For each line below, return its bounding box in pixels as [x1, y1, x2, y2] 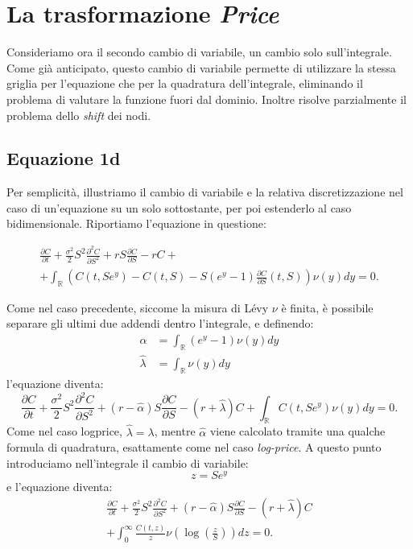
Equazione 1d [6, 146, 121, 171]
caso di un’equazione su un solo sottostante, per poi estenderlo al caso [6, 199, 352, 216]
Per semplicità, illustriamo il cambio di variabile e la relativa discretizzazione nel [6, 184, 403, 200]
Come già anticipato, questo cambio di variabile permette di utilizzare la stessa [6, 59, 396, 76]
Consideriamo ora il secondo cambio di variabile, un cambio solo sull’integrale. [6, 43, 392, 60]
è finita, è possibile [281, 299, 374, 316]
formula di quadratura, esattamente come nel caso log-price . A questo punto [6, 439, 382, 456]
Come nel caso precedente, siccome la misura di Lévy [6, 299, 269, 316]
